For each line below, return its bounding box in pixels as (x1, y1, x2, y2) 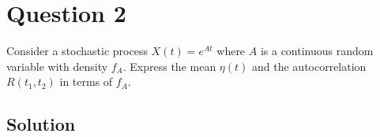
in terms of (59, 73, 113, 90)
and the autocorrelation (252, 57, 367, 74)
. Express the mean (122, 57, 216, 74)
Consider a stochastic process (6, 43, 148, 59)
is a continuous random (260, 43, 374, 59)
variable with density (6, 57, 108, 74)
